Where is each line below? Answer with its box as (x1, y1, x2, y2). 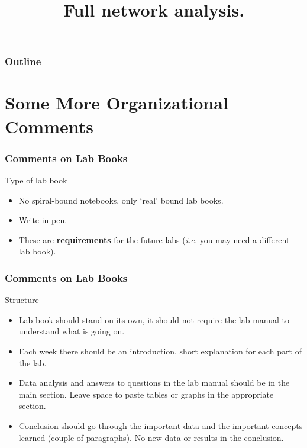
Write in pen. (18, 214, 67, 226)
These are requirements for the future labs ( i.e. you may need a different (18, 233, 290, 246)
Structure (5, 294, 39, 306)
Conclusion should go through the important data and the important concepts (18, 420, 303, 432)
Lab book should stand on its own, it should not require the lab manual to (18, 313, 289, 325)
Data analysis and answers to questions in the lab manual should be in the (18, 376, 290, 389)
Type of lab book (5, 174, 67, 186)
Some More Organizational (5, 91, 228, 115)
